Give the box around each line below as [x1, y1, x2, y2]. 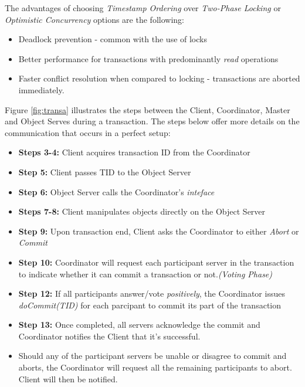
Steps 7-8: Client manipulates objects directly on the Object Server [18, 205, 266, 218]
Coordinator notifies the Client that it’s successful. [18, 330, 201, 342]
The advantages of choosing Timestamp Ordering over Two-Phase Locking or [5, 2, 281, 13]
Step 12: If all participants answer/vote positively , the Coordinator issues [18, 287, 285, 300]
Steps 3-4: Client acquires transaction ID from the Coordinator [18, 146, 250, 158]
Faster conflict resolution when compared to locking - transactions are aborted [18, 72, 300, 84]
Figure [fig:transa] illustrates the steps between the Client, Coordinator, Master [5, 103, 290, 116]
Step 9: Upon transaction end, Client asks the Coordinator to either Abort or [18, 225, 299, 237]
